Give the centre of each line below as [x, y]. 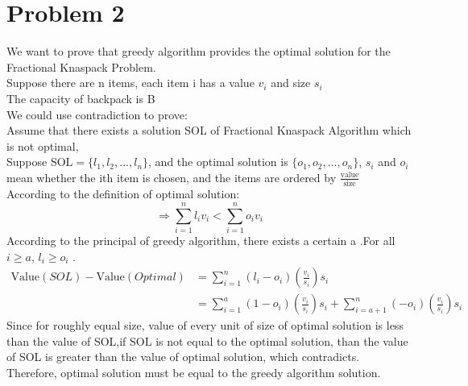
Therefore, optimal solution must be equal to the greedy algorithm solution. [194, 372]
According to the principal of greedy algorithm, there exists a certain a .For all [201, 240]
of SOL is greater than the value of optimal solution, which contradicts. [183, 357]
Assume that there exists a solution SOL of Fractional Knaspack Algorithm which [209, 130]
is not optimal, [43, 145]
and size [291, 83]
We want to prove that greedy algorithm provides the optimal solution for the [199, 51]
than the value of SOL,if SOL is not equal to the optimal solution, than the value [207, 340]
